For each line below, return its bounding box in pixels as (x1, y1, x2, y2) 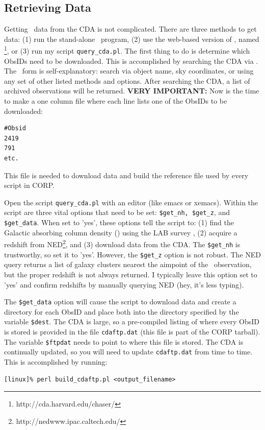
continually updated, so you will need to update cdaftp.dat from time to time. (4, 346, 253, 357)
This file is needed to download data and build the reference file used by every (4, 170, 249, 180)
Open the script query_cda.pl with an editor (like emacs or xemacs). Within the (4, 197, 258, 207)
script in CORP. (4, 180, 55, 190)
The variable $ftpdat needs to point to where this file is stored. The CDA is (4, 336, 244, 347)
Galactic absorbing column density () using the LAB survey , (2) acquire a (4, 227, 237, 237)
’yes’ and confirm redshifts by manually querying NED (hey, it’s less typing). (4, 279, 244, 290)
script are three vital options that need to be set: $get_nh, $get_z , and (4, 207, 230, 218)
